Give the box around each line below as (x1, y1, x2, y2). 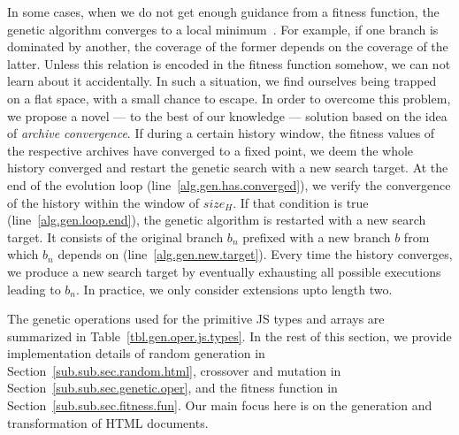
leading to (7, 279, 61, 298)
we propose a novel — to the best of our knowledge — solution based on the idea (7, 106, 448, 125)
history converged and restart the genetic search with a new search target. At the (7, 158, 448, 177)
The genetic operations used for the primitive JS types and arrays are (7, 309, 385, 328)
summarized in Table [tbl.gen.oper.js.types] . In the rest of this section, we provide (7, 326, 452, 345)
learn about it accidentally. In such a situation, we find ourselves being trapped (7, 72, 437, 90)
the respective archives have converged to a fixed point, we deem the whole (7, 141, 414, 159)
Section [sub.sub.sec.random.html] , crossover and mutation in (7, 361, 341, 379)
